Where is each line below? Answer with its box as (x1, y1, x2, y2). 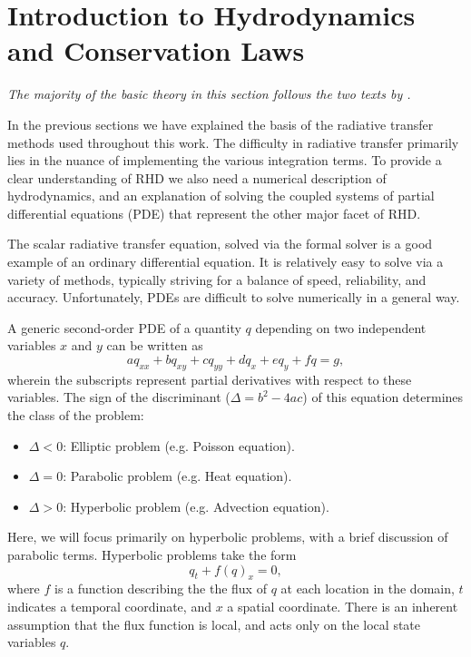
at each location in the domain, (280, 579, 455, 598)
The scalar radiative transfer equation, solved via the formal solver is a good (7, 234, 433, 253)
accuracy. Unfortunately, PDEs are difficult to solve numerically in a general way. (7, 288, 460, 307)
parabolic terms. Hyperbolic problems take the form (7, 544, 297, 564)
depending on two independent (255, 318, 427, 337)
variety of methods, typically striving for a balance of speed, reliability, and (7, 270, 427, 289)
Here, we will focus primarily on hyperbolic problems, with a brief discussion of (7, 527, 448, 546)
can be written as (106, 336, 203, 355)
